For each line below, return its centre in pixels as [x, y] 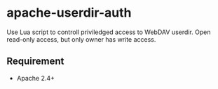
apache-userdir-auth [69, 13]
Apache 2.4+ [36, 78]
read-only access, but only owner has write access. [81, 39]
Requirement [35, 62]
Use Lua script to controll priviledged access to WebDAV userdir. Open [109, 32]
